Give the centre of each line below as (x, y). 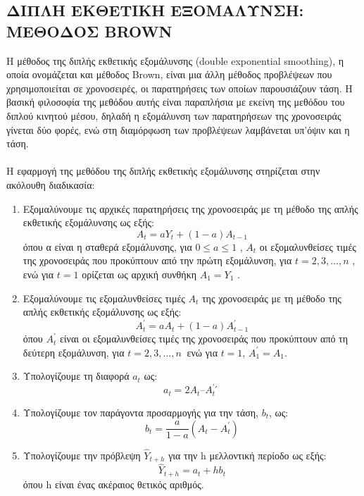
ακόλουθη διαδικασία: (51, 184)
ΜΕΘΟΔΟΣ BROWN (89, 31)
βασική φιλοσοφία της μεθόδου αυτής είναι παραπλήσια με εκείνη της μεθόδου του (176, 102)
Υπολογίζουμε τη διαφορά (76, 376)
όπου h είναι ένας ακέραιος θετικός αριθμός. (113, 484)
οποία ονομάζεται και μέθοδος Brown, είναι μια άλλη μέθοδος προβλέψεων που (169, 74)
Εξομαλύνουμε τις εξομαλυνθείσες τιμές (104, 298)
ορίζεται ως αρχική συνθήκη (139, 274)
